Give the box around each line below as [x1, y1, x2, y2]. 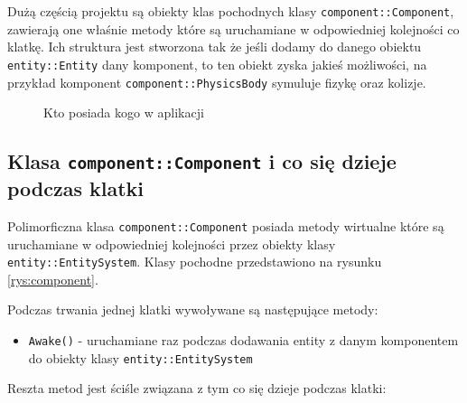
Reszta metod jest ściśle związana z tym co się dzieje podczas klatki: [7, 379, 387, 398]
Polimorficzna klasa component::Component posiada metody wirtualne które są [7, 216, 444, 235]
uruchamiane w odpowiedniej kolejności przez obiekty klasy [7, 234, 336, 253]
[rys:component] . [7, 269, 98, 288]
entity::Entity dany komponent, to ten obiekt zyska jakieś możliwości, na [7, 54, 427, 73]
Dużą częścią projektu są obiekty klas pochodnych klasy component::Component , [7, 2, 454, 20]
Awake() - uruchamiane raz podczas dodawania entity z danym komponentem [28, 331, 459, 350]
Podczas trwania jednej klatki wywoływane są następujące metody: [7, 300, 378, 319]
